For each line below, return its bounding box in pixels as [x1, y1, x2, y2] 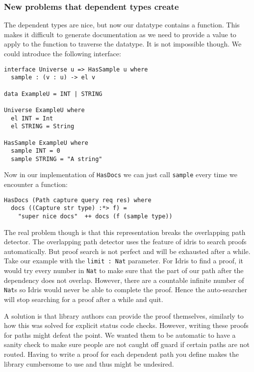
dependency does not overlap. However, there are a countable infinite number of [4, 275, 244, 285]
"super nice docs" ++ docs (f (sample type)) [18, 213, 173, 220]
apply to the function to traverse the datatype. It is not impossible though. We [4, 39, 242, 49]
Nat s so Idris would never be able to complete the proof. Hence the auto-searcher [4, 284, 247, 295]
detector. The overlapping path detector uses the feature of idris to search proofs [4, 236, 247, 247]
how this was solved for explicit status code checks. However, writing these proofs [4, 320, 249, 330]
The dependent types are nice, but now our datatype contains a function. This [4, 20, 240, 30]
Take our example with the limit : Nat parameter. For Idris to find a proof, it [4, 256, 244, 266]
